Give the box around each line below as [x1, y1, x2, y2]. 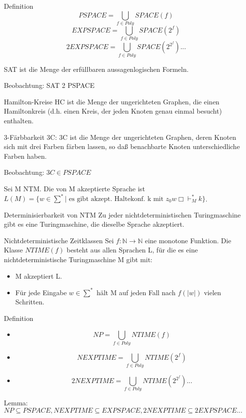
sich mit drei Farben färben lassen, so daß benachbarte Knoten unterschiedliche [4, 141, 240, 151]
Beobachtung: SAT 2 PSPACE [4, 80, 95, 90]
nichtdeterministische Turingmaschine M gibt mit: [4, 254, 152, 264]
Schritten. [15, 297, 45, 307]
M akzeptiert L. [15, 270, 62, 281]
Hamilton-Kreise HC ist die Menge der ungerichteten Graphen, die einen [4, 96, 220, 106]
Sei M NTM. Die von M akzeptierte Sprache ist [4, 183, 145, 193]
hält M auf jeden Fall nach [96, 287, 176, 297]
